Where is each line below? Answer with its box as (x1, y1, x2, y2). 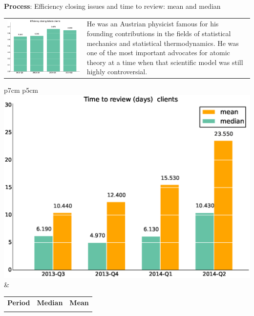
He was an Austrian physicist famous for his (86, 19, 219, 29)
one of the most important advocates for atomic (86, 47, 230, 58)
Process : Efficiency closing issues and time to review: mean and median (4, 1, 221, 11)
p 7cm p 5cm (4, 85, 39, 95)
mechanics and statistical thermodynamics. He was (86, 38, 239, 48)
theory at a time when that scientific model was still (86, 57, 243, 67)
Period (7, 297, 30, 307)
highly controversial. (86, 66, 148, 77)
